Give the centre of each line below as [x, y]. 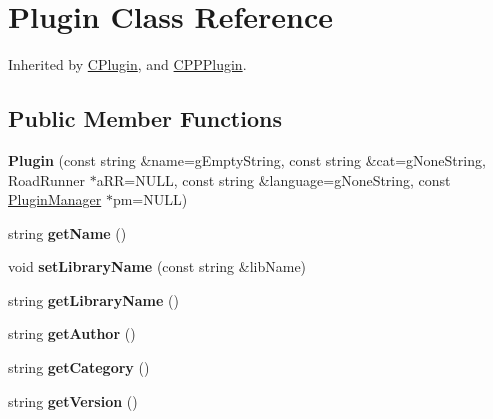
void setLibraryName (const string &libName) [157, 266]
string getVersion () [73, 400]
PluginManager [55, 199]
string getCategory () [79, 367]
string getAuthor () [72, 333]
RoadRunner [47, 179]
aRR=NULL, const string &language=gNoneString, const [273, 179]
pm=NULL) [150, 199]
